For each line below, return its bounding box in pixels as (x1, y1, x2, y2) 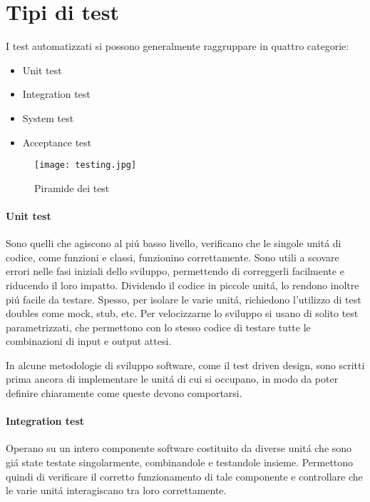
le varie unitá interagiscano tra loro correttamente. (6, 483, 227, 498)
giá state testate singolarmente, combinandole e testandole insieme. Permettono (6, 455, 354, 470)
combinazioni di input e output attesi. (6, 333, 172, 348)
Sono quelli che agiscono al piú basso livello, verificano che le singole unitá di (6, 236, 341, 251)
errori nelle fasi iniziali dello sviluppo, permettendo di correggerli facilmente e (6, 263, 344, 278)
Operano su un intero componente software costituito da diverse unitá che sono (6, 441, 352, 456)
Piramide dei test (34, 180, 110, 195)
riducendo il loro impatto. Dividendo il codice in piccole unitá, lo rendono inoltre (6, 277, 359, 292)
